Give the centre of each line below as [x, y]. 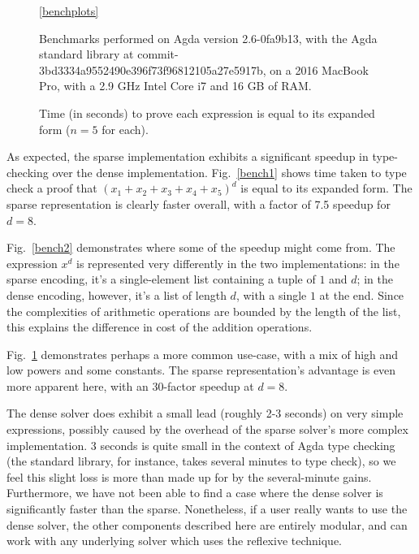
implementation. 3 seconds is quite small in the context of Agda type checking [201, 445]
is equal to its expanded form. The [326, 188]
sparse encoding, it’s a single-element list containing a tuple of [161, 279]
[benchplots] [69, 11]
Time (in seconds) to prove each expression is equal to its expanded [207, 113]
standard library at [86, 54]
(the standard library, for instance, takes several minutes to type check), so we [201, 461]
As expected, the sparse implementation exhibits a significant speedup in [188, 156]
